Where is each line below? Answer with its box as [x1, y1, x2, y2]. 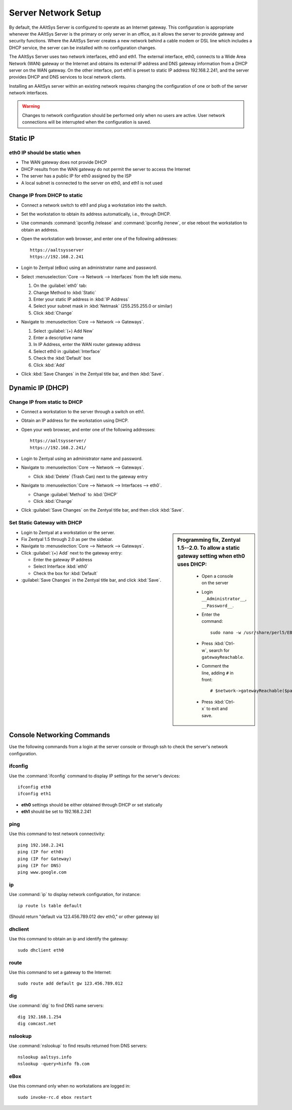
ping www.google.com [18, 870, 67, 875]
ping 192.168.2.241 [18, 842, 64, 848]
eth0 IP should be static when [9, 149, 81, 156]
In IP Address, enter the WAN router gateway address [33, 342, 141, 347]
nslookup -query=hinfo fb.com [18, 1061, 90, 1067]
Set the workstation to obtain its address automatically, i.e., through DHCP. [21, 211, 171, 217]
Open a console [201, 573, 234, 579]
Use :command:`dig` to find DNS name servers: [9, 1003, 104, 1009]
